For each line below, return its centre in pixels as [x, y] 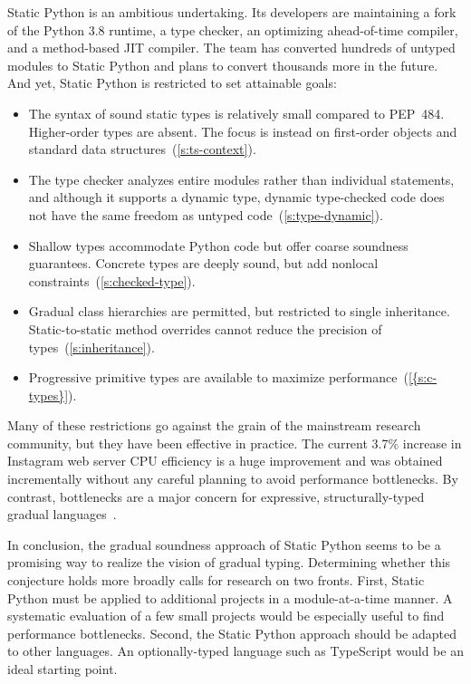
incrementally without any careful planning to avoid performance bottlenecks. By [233, 479]
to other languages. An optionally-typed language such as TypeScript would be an [235, 651]
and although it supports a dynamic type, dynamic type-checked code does [236, 197]
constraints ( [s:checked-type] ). [112, 280]
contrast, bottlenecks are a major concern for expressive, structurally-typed [216, 496]
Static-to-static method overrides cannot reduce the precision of [205, 328]
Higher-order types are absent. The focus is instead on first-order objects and [243, 131]
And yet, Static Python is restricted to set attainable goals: [172, 83]
